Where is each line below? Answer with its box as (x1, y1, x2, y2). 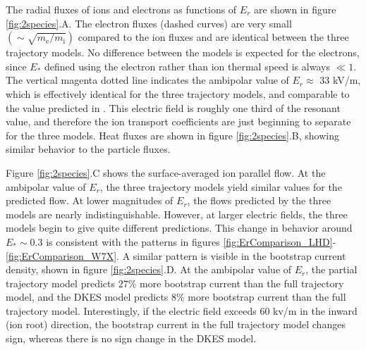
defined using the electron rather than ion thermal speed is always (44, 58, 330, 73)
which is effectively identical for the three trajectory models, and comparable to (6, 86, 350, 101)
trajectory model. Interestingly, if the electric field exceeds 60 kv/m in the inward (6, 303, 358, 318)
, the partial (305, 262, 358, 277)
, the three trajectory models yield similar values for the (99, 179, 342, 194)
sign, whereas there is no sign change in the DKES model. (6, 331, 257, 346)
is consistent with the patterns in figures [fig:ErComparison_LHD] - (46, 234, 336, 249)
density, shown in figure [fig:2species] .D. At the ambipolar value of (6, 262, 292, 277)
